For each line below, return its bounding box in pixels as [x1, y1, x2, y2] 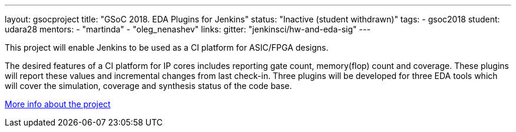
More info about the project [5, 99, 111, 109]
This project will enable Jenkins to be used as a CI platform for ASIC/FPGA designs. [5, 42, 329, 52]
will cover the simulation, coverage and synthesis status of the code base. [5, 81, 292, 91]
